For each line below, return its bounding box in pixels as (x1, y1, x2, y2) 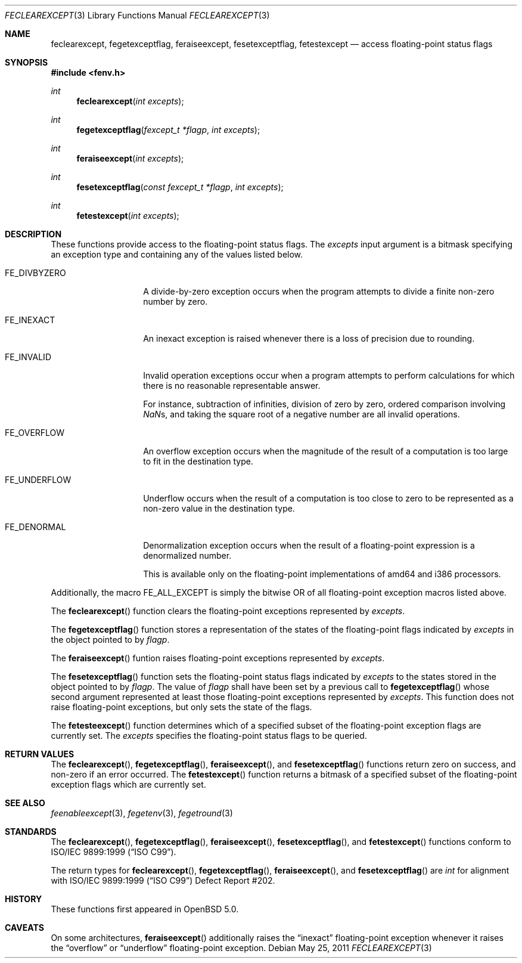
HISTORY (5, 894, 42, 904)
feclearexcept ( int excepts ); (76, 96, 184, 106)
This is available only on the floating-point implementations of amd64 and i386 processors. (143, 569, 501, 579)
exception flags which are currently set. (51, 779, 206, 789)
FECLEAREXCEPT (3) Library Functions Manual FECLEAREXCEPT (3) (5, 10, 270, 20)
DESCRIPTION (5, 229, 62, 239)
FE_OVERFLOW (5, 428, 65, 438)
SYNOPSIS (5, 57, 48, 67)
